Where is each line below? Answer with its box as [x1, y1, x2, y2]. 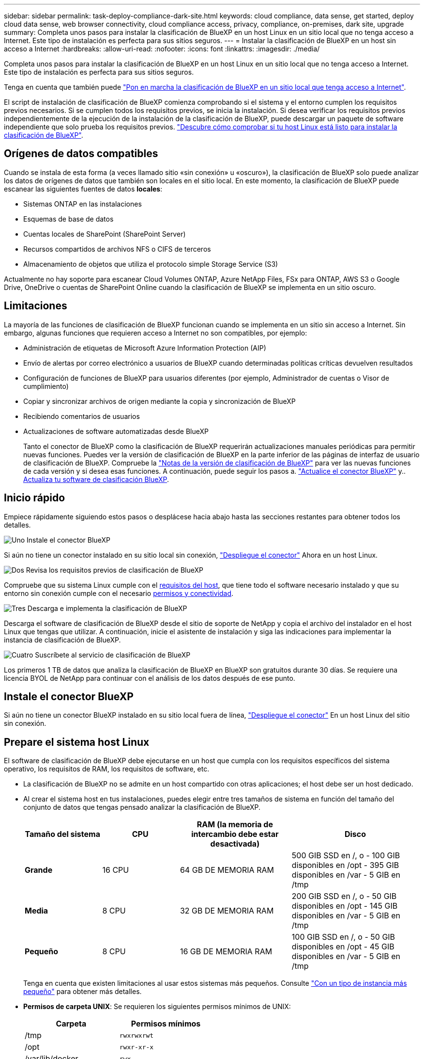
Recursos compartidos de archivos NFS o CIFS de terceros [23, 244, 211, 253]
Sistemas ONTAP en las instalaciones [23, 199, 142, 208]
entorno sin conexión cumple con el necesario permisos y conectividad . [4, 589, 234, 597]
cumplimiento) [23, 382, 69, 390]
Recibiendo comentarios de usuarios [23, 412, 140, 420]
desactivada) [210, 839, 260, 849]
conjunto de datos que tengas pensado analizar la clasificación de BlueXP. [23, 803, 261, 812]
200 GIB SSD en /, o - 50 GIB [291, 891, 397, 901]
